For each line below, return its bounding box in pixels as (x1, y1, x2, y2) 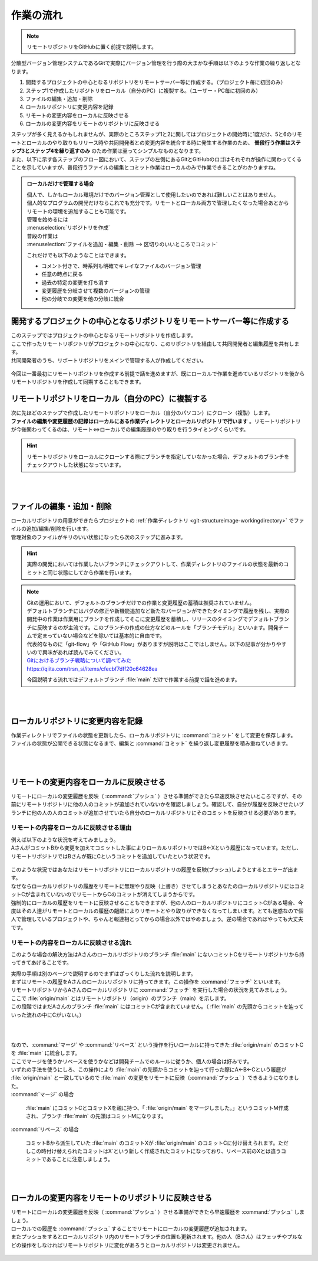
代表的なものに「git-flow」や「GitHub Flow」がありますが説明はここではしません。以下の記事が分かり (26, 641, 277, 648)
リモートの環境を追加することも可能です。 (26, 207, 130, 215)
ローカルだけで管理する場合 (26, 180, 94, 187)
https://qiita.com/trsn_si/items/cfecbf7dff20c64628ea (26, 665, 158, 672)
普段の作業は (26, 232, 58, 239)
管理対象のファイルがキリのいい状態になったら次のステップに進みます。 (11, 533, 186, 540)
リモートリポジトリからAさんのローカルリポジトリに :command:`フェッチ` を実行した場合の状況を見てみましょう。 (11, 986, 290, 994)
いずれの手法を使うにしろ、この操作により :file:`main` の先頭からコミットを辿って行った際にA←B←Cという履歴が (11, 1066, 287, 1073)
